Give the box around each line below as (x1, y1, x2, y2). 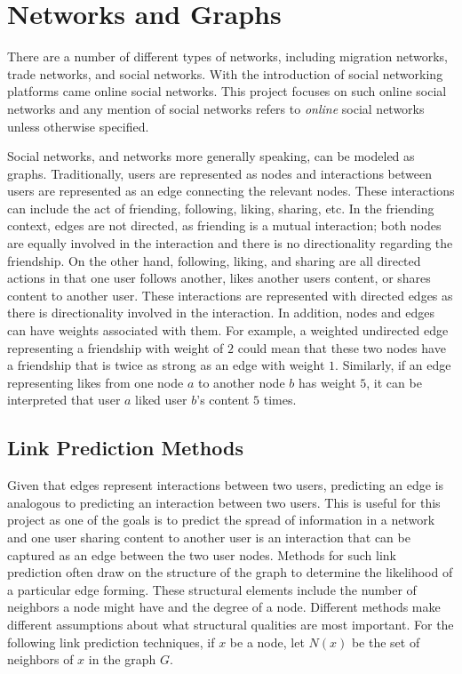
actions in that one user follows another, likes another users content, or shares (7, 269, 431, 287)
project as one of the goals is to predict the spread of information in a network (7, 510, 435, 529)
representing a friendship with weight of (7, 338, 224, 357)
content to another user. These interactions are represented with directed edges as (7, 285, 453, 304)
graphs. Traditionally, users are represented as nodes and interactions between (7, 164, 432, 182)
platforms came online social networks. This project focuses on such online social (7, 82, 447, 100)
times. (263, 390, 297, 409)
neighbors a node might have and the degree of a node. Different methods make (7, 598, 441, 616)
